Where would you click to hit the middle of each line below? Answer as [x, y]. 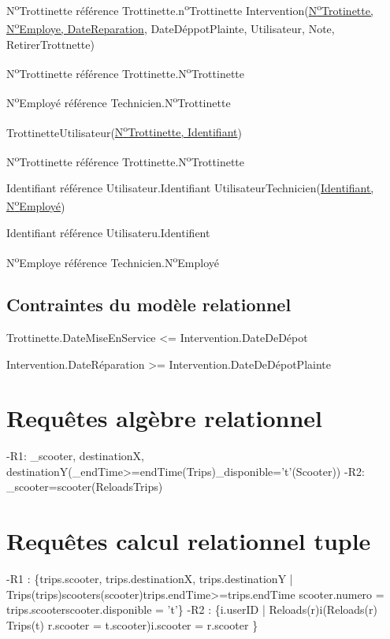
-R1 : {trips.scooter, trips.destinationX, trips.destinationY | [150, 579]
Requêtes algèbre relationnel [164, 418]
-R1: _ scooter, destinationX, [76, 456]
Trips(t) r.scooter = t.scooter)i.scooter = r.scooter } [132, 624]
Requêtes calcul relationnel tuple [189, 541]
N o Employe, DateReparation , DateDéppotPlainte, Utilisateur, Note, [171, 27]
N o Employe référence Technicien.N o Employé [113, 261]
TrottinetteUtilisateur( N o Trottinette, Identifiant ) [124, 131]
